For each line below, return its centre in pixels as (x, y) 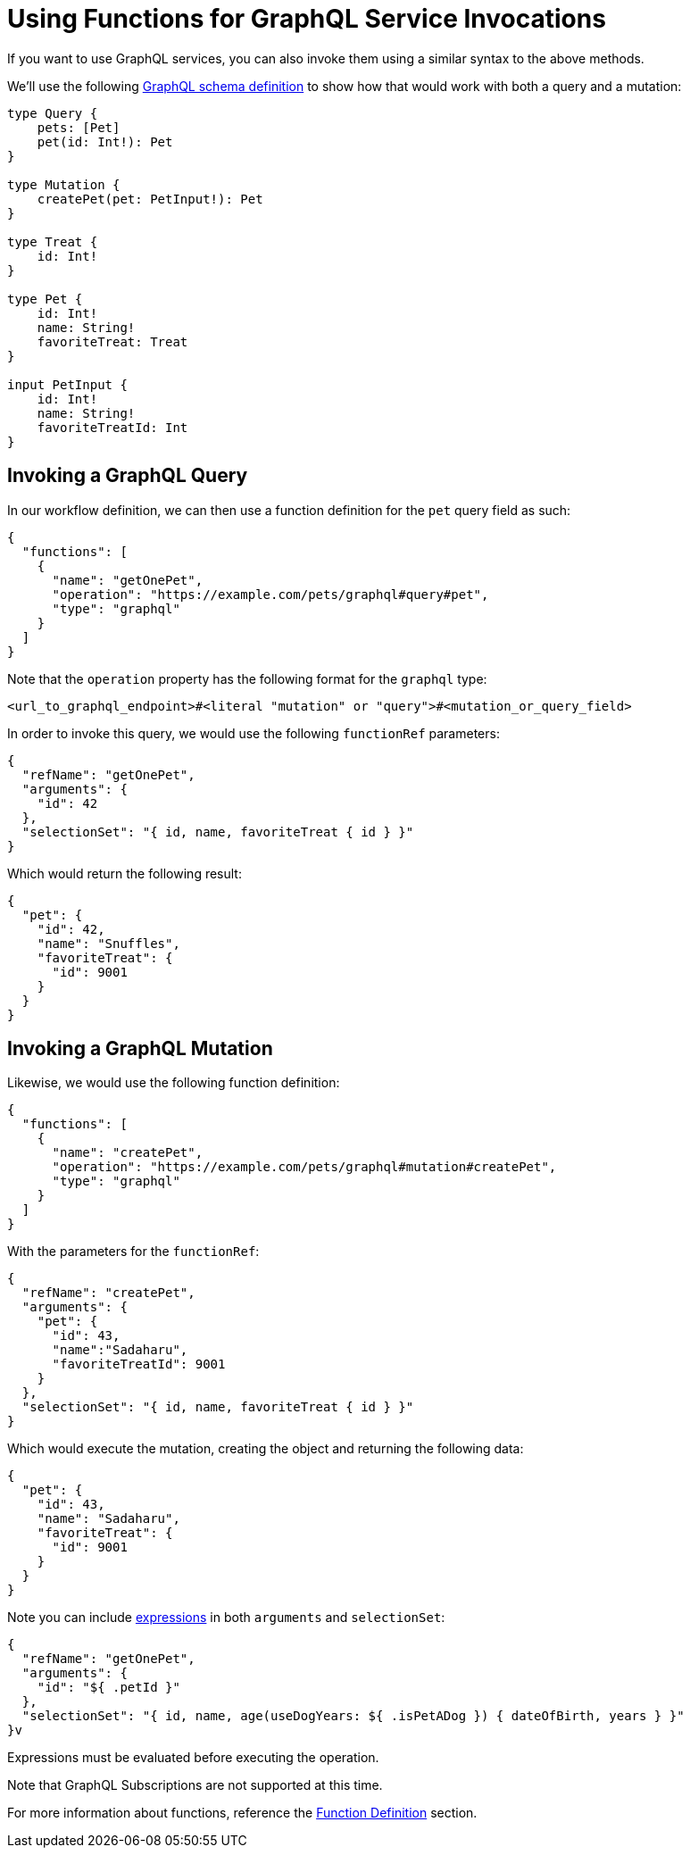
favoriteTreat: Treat (112, 341)
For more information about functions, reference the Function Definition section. (242, 1813)
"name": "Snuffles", (108, 943)
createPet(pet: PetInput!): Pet (150, 199)
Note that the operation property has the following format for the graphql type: (247, 678)
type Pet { (45, 299)
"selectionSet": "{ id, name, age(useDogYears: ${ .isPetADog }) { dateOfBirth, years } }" (353, 1716)
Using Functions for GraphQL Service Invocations (307, 19)
